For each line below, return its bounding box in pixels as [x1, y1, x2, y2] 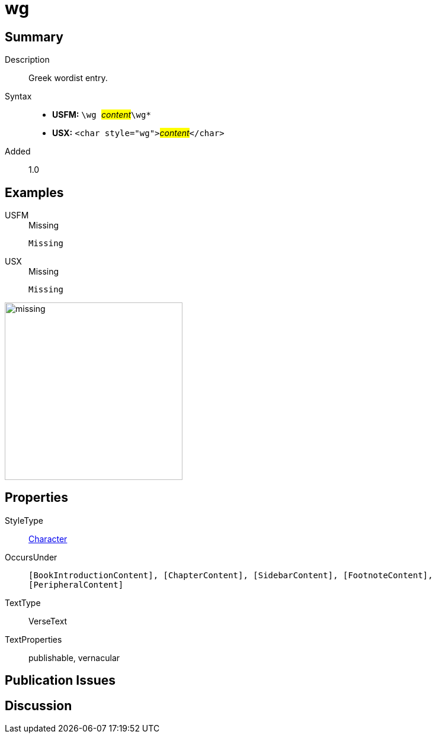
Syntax [5, 91, 32, 102]
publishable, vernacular [28, 652, 120, 663]
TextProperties [5, 634, 62, 644]
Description [5, 54, 50, 65]
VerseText [28, 615, 68, 626]
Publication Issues [5, 673, 116, 688]
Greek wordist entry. [28, 73, 108, 83]
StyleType [5, 515, 43, 526]
